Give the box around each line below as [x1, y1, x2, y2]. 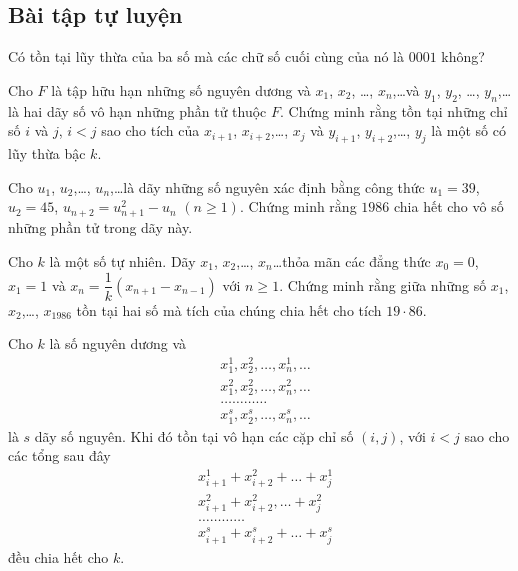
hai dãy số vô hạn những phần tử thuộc [23, 100, 267, 121]
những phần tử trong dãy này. [8, 217, 193, 238]
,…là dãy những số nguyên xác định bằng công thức [110, 176, 425, 197]
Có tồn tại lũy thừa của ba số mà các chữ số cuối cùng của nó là [8, 46, 405, 67]
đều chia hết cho [8, 546, 109, 567]
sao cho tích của [101, 120, 200, 141]
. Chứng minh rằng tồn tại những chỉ [280, 100, 508, 121]
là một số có [431, 120, 506, 141]
